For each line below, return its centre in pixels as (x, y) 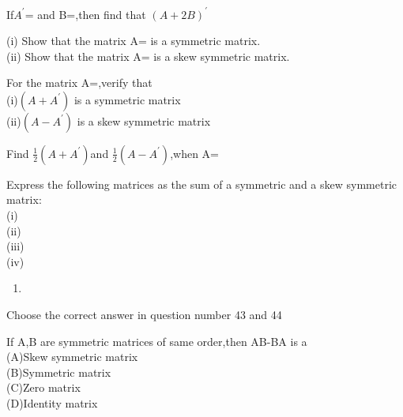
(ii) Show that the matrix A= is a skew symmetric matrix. (148, 56)
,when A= (194, 153)
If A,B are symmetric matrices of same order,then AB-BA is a (157, 341)
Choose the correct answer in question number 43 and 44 (144, 315)
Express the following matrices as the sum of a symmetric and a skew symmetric (201, 184)
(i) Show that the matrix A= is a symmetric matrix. (134, 41)
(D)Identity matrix (52, 403)
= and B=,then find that (85, 14)
